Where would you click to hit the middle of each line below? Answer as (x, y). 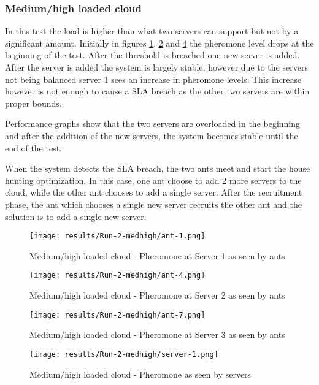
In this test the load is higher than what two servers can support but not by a (152, 31)
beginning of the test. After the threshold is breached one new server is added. (152, 55)
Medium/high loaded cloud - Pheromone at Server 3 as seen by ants (157, 334)
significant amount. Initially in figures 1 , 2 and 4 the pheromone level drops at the (159, 43)
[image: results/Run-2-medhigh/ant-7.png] (117, 315)
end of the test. (34, 147)
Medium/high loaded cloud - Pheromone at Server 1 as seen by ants (157, 255)
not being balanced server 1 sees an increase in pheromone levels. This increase (153, 79)
